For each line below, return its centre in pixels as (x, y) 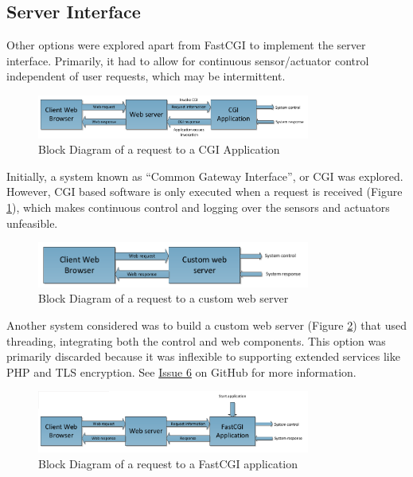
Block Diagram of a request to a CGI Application (159, 149)
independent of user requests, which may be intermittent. (146, 76)
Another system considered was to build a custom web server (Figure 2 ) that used (206, 325)
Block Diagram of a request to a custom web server (164, 298)
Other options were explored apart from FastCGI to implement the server (186, 45)
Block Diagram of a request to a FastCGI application (168, 463)
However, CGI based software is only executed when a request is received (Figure (205, 192)
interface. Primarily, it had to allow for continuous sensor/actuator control (188, 60)
